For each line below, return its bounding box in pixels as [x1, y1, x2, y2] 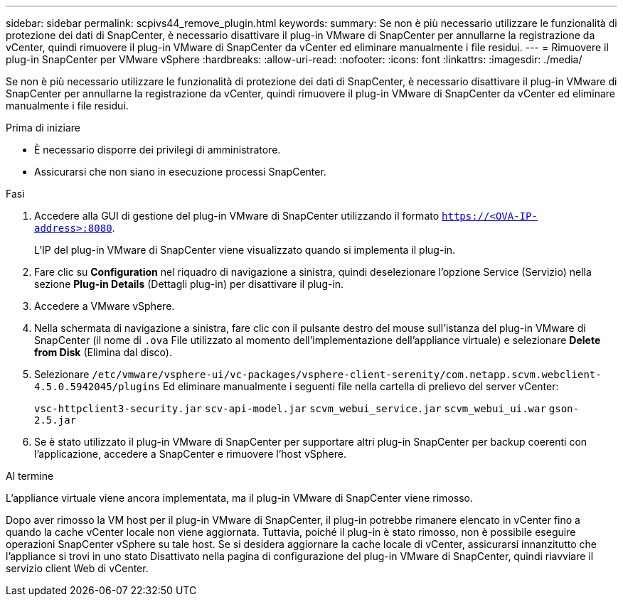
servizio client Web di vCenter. [6, 562, 149, 574]
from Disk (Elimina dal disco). [34, 346, 172, 358]
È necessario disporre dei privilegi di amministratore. [34, 144, 281, 156]
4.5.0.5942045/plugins [34, 381, 161, 392]
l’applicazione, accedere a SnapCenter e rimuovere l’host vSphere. [34, 448, 346, 460]
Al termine [6, 470, 54, 482]
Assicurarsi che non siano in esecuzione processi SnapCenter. [34, 166, 326, 178]
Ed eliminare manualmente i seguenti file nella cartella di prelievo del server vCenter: [162, 380, 559, 392]
